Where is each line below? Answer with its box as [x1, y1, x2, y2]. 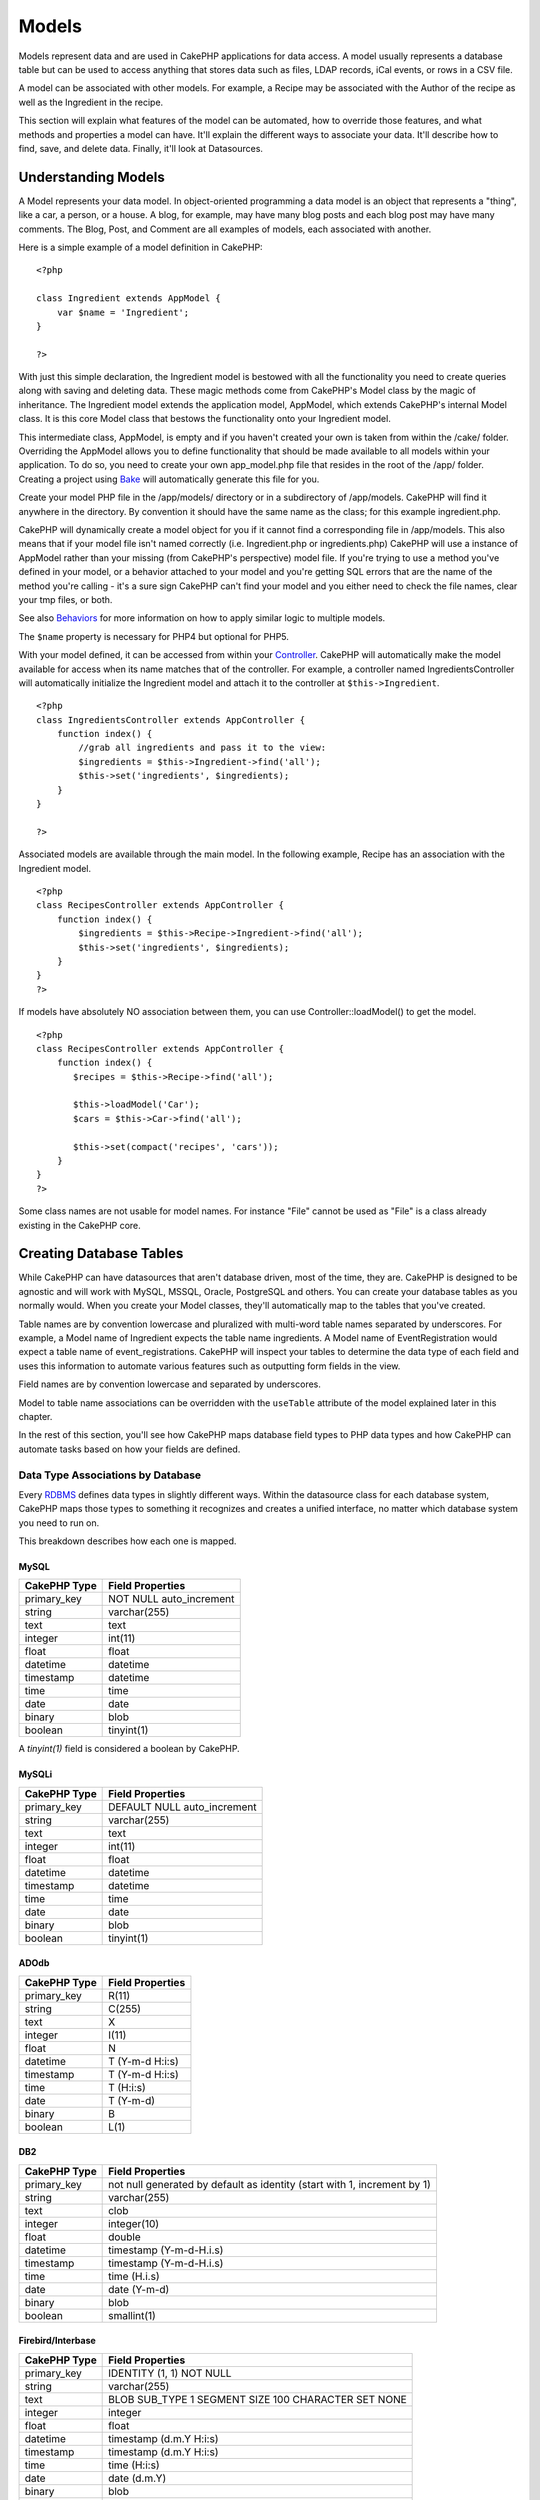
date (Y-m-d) [108, 2282, 170, 2296]
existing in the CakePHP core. [18, 1219, 142, 1231]
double [108, 2230, 142, 2244]
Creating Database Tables [18, 1245, 184, 1262]
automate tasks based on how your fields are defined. [18, 1443, 241, 1455]
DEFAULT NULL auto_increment [108, 1800, 257, 1814]
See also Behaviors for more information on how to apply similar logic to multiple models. [18, 612, 386, 624]
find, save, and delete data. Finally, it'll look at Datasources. [18, 142, 264, 154]
